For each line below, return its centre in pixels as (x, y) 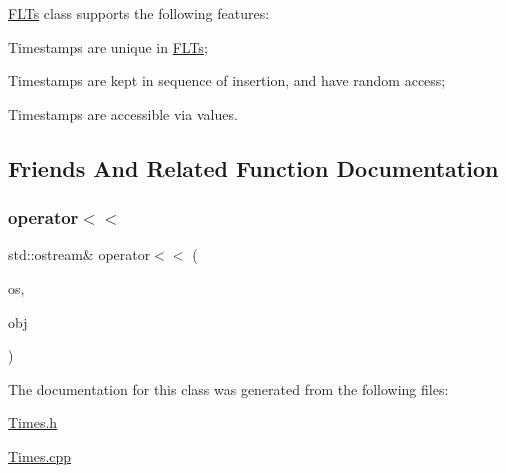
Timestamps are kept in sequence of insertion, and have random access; (227, 80)
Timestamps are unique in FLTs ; (108, 46)
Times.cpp (40, 455)
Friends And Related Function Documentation (253, 167)
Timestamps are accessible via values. (123, 113)
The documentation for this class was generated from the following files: (228, 388)
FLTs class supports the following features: (139, 13)
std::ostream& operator (79, 254)
